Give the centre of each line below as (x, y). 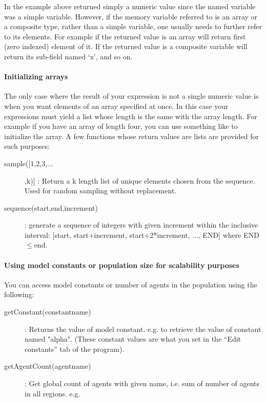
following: (19, 294)
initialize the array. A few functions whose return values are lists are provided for (131, 136)
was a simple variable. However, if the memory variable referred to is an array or (131, 16)
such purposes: (27, 146)
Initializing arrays (36, 76)
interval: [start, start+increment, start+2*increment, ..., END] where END (142, 234)
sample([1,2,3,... (29, 163)
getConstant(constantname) (48, 312)
